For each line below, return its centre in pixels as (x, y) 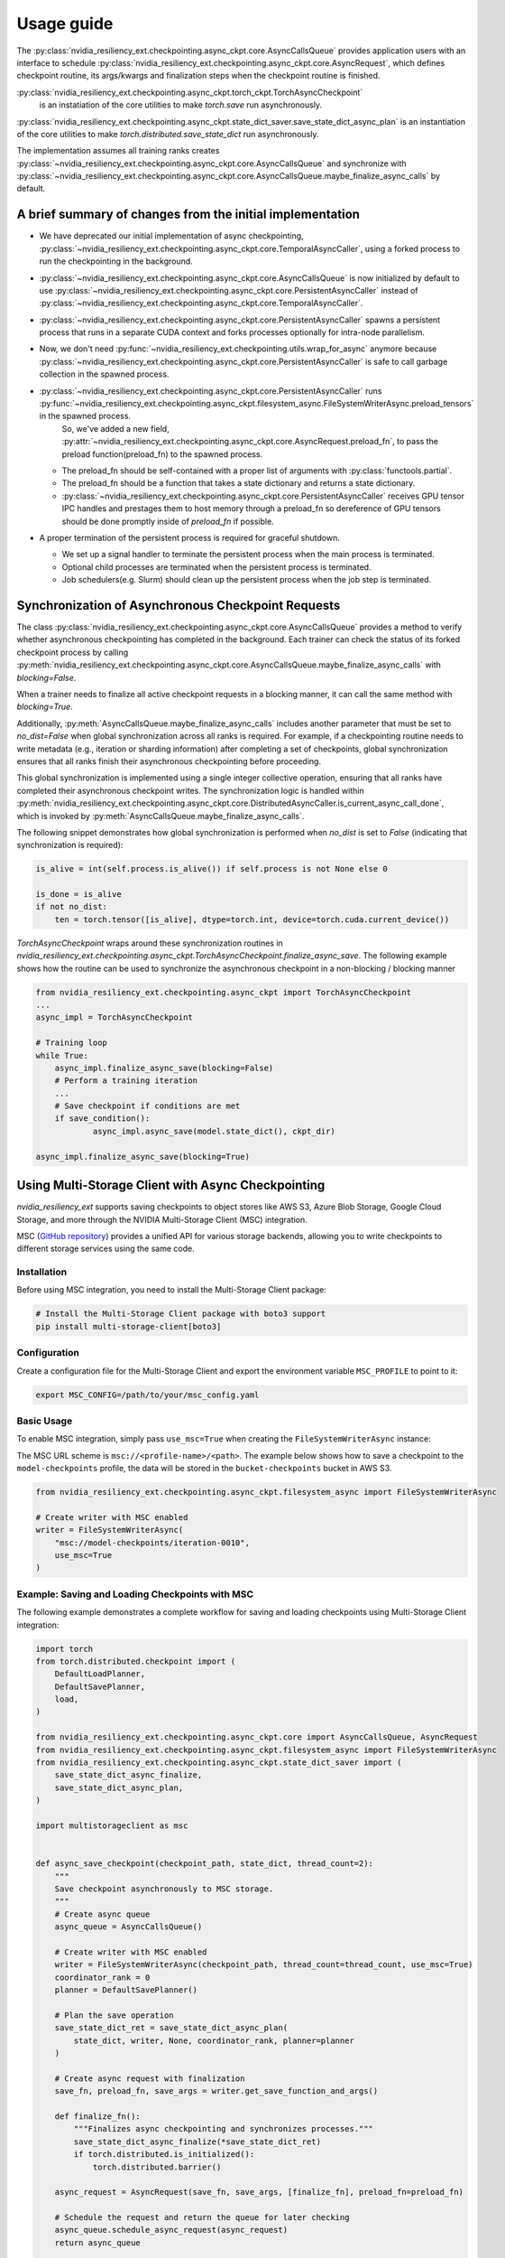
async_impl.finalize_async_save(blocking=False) (164, 1068)
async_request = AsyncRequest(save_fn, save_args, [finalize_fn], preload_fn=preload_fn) (259, 2192)
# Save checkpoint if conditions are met (147, 1106)
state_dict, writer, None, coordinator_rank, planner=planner (214, 2040)
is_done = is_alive (78, 895)
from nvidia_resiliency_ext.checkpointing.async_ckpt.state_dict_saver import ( (219, 1763)
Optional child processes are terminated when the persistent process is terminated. (216, 567)
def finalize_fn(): (98, 2116)
